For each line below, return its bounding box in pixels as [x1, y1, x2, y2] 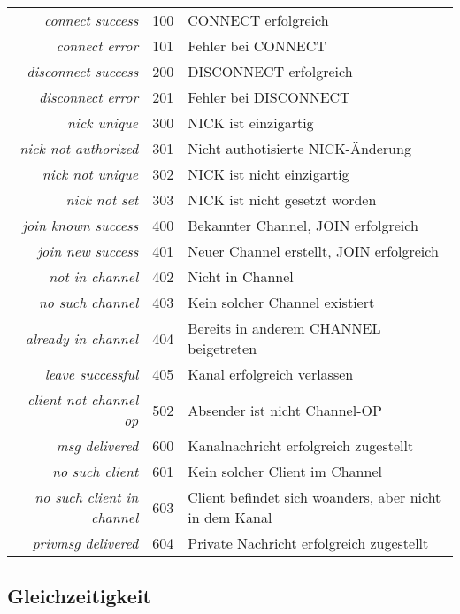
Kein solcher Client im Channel [188, 461, 382, 481]
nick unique [67, 112, 139, 133]
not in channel [49, 266, 139, 287]
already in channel [25, 327, 139, 349]
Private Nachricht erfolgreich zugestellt [188, 533, 429, 553]
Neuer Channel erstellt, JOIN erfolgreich [188, 241, 439, 261]
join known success [21, 215, 139, 235]
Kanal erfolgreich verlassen [188, 364, 354, 384]
